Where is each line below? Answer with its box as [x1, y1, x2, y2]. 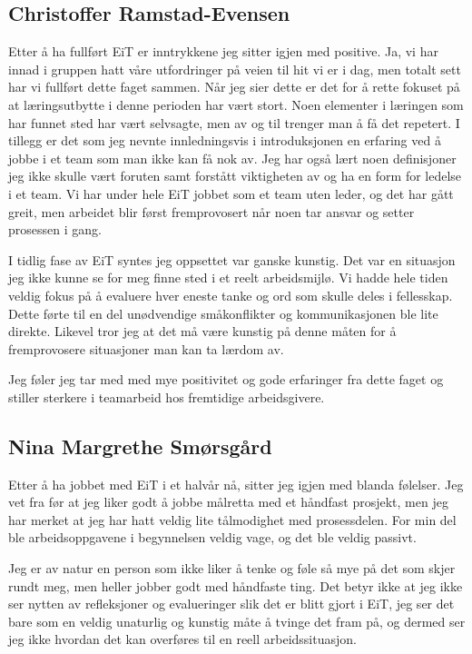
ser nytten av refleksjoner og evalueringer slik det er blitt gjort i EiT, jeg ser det [8, 594, 455, 613]
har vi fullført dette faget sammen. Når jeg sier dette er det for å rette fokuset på [8, 77, 460, 96]
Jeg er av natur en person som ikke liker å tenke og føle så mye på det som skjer [8, 559, 456, 578]
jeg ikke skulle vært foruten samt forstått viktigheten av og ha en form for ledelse [8, 166, 462, 185]
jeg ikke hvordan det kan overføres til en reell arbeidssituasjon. [8, 629, 357, 649]
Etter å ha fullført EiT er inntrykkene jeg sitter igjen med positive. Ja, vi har [8, 42, 438, 61]
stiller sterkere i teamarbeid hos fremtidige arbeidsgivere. [8, 387, 325, 406]
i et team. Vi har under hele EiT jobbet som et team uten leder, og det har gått [8, 183, 454, 203]
